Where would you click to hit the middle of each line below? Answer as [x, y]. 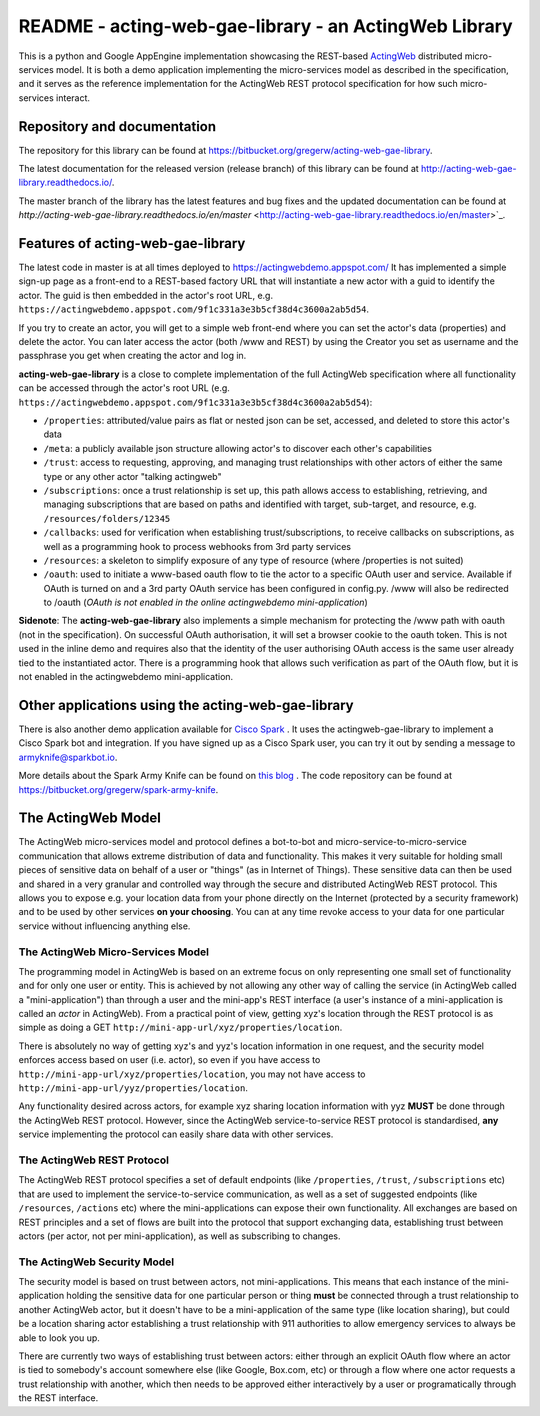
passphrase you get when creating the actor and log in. [132, 356]
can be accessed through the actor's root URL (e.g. [124, 388]
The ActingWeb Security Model [96, 1262]
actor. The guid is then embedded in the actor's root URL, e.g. [146, 295]
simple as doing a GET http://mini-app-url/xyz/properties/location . [180, 1027]
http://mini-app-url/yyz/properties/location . [133, 1088]
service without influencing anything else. [104, 926]
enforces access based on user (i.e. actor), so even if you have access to [169, 1060]
